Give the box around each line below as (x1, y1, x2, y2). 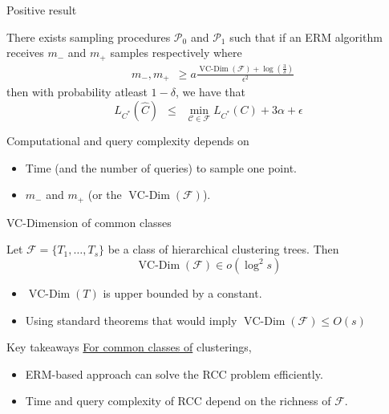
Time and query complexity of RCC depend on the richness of (25, 392, 331, 409)
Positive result (6, 2, 77, 18)
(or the (87, 186, 122, 203)
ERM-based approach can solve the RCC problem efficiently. (25, 365, 323, 382)
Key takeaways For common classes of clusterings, (6, 339, 252, 355)
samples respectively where (110, 44, 242, 61)
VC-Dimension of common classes (6, 213, 172, 230)
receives (6, 44, 44, 61)
